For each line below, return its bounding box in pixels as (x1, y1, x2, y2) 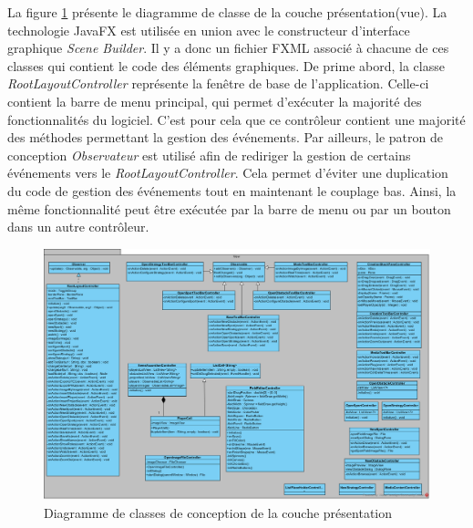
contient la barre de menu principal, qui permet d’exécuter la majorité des (7, 91, 422, 110)
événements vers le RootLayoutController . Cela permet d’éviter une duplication (7, 163, 448, 182)
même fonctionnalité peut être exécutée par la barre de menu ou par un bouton (7, 199, 451, 218)
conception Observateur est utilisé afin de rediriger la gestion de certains (7, 145, 411, 164)
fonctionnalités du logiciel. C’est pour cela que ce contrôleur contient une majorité (7, 109, 466, 129)
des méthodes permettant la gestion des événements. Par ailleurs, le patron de (7, 128, 443, 147)
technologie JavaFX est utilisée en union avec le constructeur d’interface (7, 20, 410, 39)
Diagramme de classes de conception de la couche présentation (44, 502, 393, 522)
